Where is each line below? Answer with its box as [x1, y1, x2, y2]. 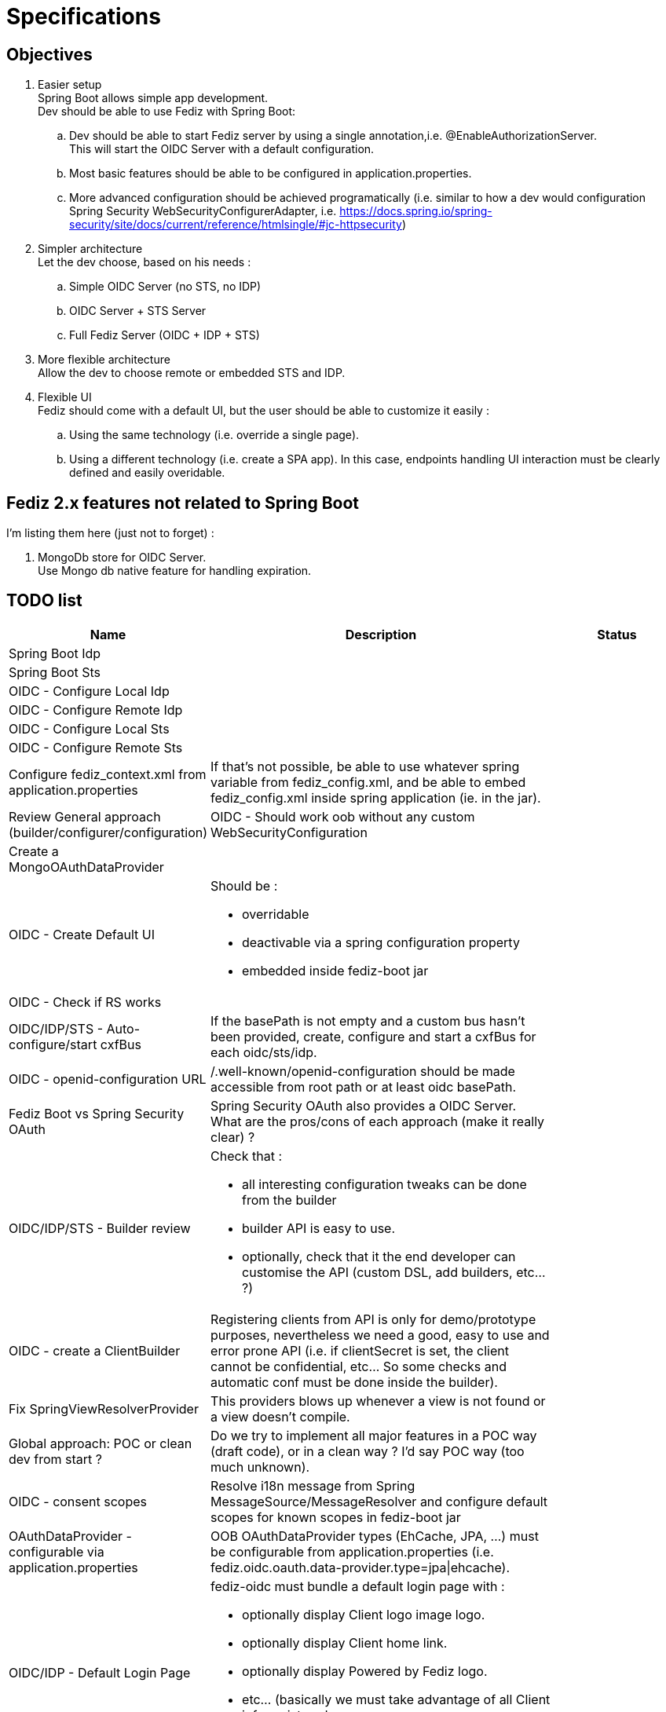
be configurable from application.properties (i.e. [210, 1543, 494, 1560]
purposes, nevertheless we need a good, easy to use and [210, 1326, 550, 1343]
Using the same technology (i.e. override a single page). [69, 428, 360, 442]
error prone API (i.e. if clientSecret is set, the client [210, 1342, 509, 1359]
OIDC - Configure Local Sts [9, 720, 170, 737]
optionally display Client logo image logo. [242, 1606, 485, 1622]
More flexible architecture [38, 353, 170, 367]
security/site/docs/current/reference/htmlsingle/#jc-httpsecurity [69, 218, 402, 232]
